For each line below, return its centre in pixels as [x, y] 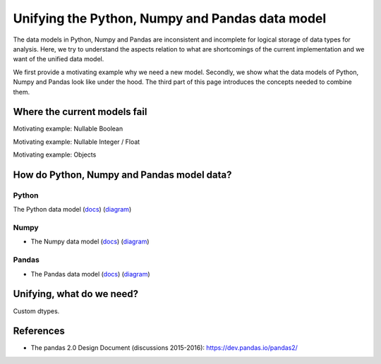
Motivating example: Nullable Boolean [68, 129]
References [39, 331]
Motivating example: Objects [55, 154]
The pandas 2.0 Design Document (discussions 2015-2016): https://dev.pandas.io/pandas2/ [164, 348]
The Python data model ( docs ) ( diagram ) [72, 210]
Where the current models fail [80, 112]
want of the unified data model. [59, 59]
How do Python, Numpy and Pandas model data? [122, 175]
